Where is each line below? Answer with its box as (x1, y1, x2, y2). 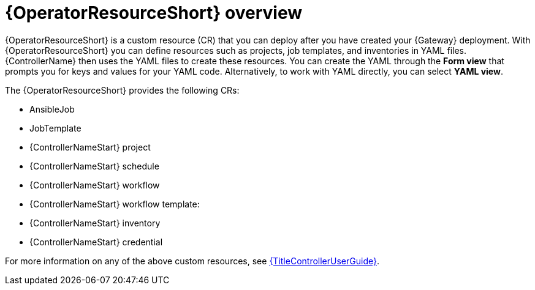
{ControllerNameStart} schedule (29, 160, 159, 171)
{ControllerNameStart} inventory (29, 217, 161, 228)
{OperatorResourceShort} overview (5, 2, 303, 23)
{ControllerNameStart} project (29, 141, 151, 152)
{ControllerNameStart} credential (29, 236, 163, 247)
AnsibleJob (29, 103, 75, 114)
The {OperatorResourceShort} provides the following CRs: (5, 84, 240, 95)
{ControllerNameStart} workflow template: (29, 198, 200, 209)
